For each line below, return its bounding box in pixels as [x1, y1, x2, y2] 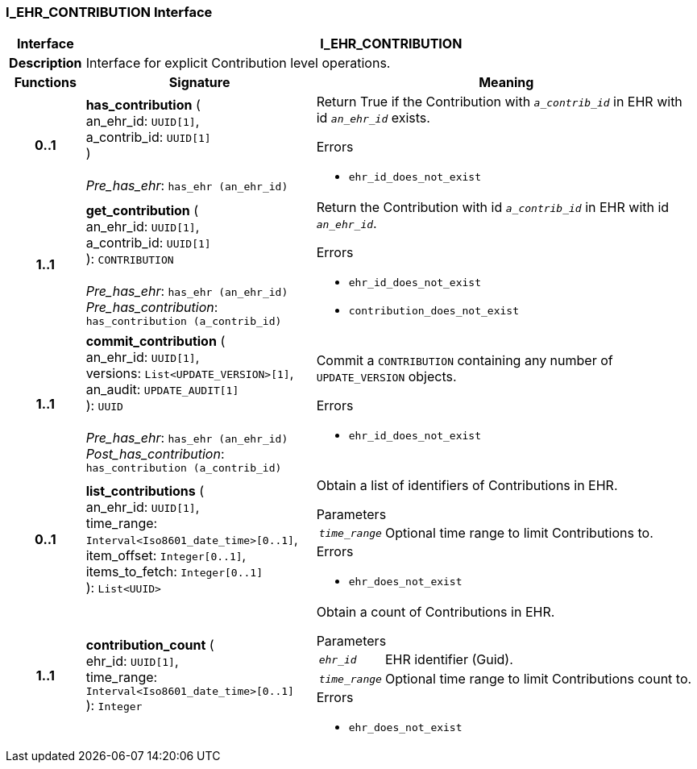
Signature [168, 74, 230, 91]
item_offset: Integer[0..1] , [85, 547, 247, 563]
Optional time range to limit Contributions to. [384, 525, 653, 542]
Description [9, 55, 82, 72]
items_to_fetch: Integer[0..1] [85, 563, 263, 580]
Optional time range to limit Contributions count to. [384, 671, 692, 688]
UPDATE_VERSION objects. [316, 368, 457, 385]
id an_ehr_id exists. [316, 110, 430, 127]
